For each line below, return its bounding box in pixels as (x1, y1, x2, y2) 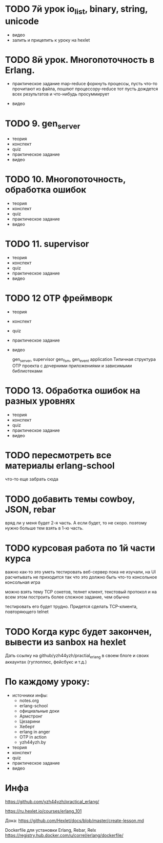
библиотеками (12, 368, 43, 373)
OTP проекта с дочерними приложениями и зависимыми (12, 363, 132, 369)
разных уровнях (5, 396, 76, 406)
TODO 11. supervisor (5, 239, 89, 249)
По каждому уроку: (5, 676, 90, 687)
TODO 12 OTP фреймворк (5, 293, 113, 304)
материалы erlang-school (5, 460, 115, 471)
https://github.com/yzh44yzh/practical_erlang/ (5, 798, 100, 804)
